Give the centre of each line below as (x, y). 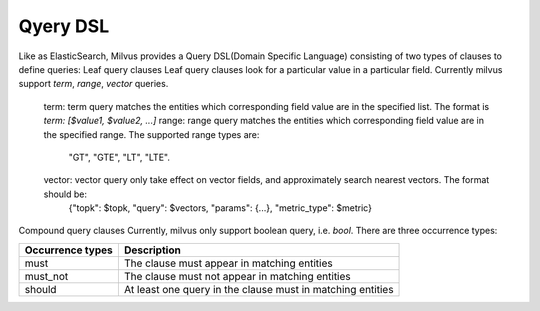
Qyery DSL (64, 26)
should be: (65, 194)
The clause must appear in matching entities (228, 263)
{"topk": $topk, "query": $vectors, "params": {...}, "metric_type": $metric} (220, 208)
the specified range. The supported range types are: (151, 134)
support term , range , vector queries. (93, 84)
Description (152, 250)
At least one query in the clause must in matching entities (258, 289)
